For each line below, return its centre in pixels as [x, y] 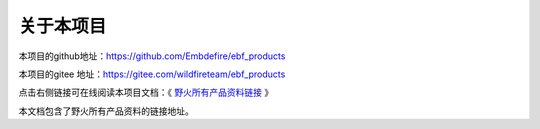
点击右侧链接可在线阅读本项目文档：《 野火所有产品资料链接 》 [146, 92]
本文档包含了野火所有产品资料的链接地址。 [106, 111]
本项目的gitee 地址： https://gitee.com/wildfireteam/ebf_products [152, 74]
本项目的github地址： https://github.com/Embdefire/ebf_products [152, 56]
